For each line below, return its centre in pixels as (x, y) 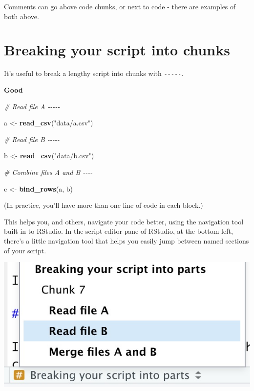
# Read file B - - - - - (32, 139)
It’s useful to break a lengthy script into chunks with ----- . (94, 73)
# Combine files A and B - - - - (48, 172)
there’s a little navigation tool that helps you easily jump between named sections (127, 240)
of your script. (25, 250)
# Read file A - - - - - (32, 106)
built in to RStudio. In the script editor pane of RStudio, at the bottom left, (118, 231)
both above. (21, 16)
